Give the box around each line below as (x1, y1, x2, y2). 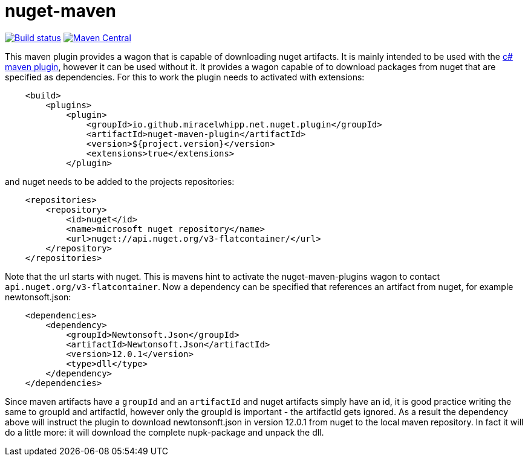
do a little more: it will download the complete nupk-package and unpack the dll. (5, 427, 324, 437)
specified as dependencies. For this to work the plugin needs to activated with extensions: (5, 71, 365, 82)
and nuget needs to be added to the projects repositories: (5, 176, 235, 187)
